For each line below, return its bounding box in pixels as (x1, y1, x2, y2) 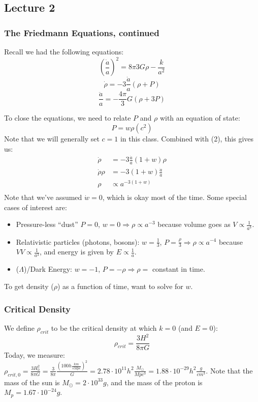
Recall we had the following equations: (4, 46, 124, 56)
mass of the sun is (4, 377, 60, 387)
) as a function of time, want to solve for (57, 281, 183, 292)
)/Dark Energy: (23, 264, 72, 274)
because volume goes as (157, 219, 231, 229)
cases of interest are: (4, 202, 67, 212)
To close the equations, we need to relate (4, 112, 131, 123)
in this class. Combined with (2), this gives (120, 133, 254, 144)
